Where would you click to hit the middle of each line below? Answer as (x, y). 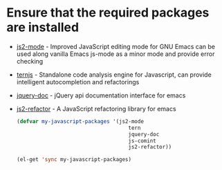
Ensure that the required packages (108, 13)
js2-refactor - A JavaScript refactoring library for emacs (96, 108)
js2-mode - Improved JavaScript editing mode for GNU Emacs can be (116, 46)
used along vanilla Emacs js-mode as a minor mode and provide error (115, 54)
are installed (43, 27)
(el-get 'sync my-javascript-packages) (74, 160)
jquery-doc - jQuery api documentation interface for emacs (101, 95)
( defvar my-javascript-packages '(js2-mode (80, 121)
